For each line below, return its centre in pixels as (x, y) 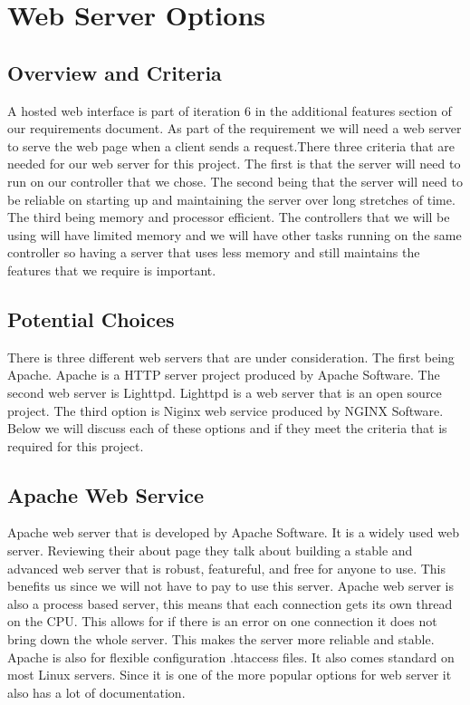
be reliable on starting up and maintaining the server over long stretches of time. (231, 199)
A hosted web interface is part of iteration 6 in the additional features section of (230, 110)
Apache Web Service (106, 494)
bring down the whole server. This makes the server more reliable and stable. (221, 639)
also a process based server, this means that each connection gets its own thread (230, 603)
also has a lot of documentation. (96, 692)
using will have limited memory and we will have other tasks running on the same (235, 234)
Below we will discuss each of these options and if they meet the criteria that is (227, 428)
